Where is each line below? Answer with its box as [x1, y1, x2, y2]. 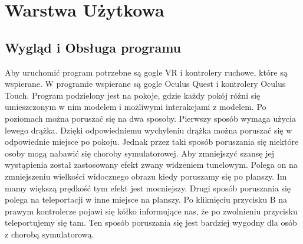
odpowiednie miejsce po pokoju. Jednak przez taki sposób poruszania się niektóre [5, 135, 299, 148]
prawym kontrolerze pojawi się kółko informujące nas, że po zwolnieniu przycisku [5, 204, 298, 217]
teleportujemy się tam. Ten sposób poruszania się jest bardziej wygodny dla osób [5, 216, 297, 229]
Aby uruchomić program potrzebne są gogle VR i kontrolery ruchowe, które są [5, 66, 288, 78]
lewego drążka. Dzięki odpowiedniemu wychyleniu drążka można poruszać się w [5, 123, 292, 136]
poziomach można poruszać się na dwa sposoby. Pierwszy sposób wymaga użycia [5, 112, 296, 124]
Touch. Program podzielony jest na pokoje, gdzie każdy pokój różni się [5, 89, 261, 101]
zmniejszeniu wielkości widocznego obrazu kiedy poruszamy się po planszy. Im [5, 170, 287, 182]
